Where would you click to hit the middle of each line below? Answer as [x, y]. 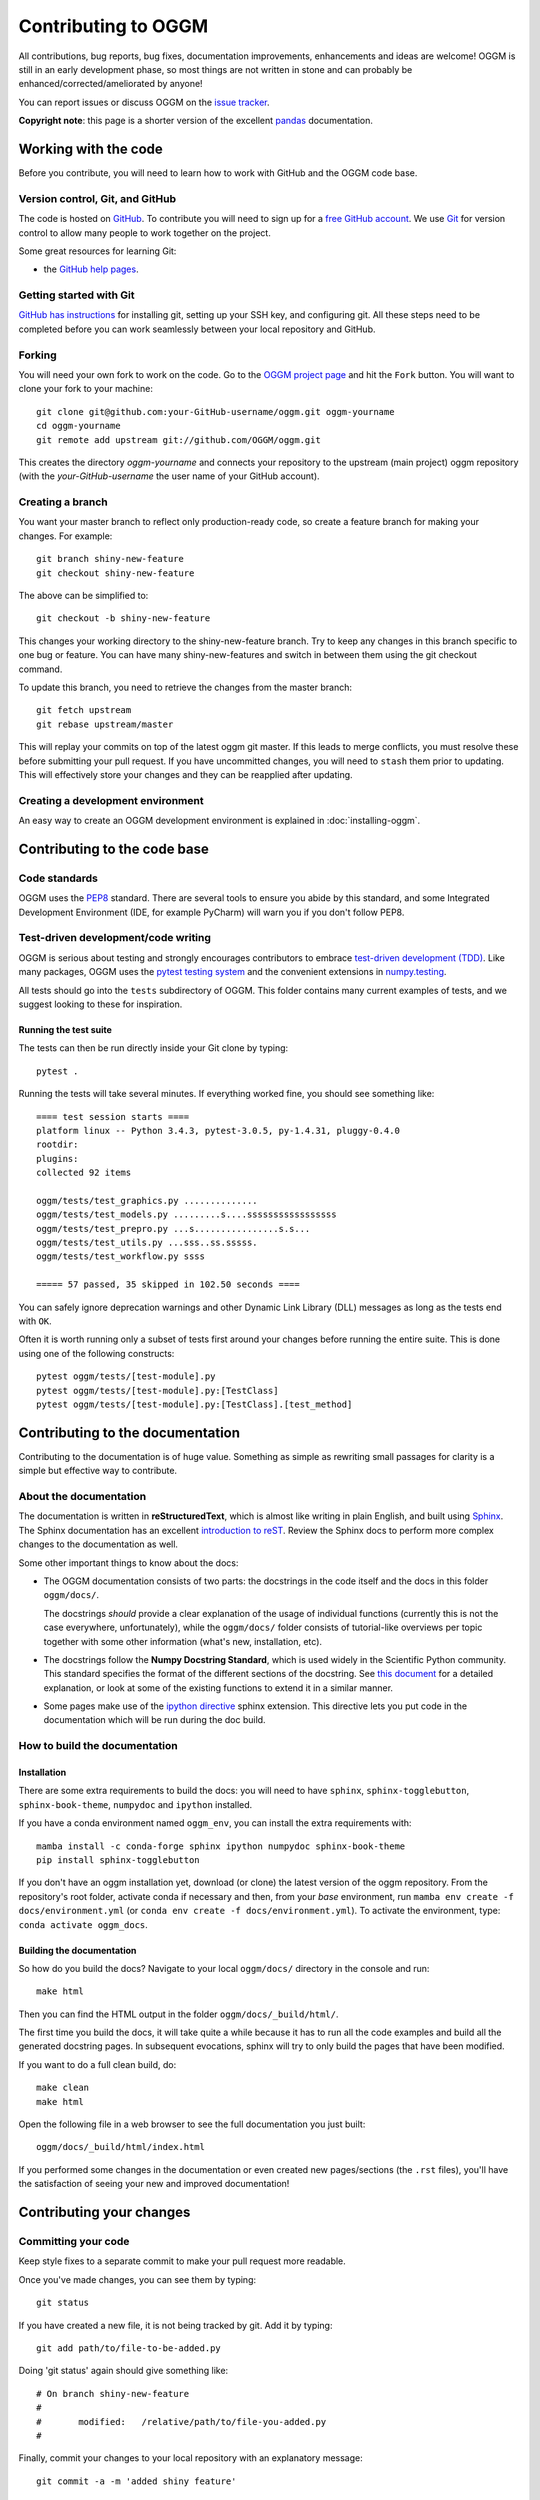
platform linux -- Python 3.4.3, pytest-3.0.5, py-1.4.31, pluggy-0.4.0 [218, 1130]
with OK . [35, 1321]
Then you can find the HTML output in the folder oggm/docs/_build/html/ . [178, 2014]
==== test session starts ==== [113, 1116]
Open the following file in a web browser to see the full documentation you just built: [192, 2124]
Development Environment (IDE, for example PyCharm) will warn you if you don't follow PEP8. [211, 912]
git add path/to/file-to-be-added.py [129, 2348]
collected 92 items [84, 1173]
